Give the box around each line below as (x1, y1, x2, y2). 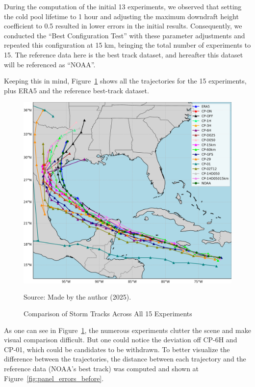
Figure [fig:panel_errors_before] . (4, 373, 104, 383)
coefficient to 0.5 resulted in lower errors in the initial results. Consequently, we (4, 21, 242, 31)
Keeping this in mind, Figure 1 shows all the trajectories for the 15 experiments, (4, 76, 247, 86)
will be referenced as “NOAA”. (4, 59, 96, 69)
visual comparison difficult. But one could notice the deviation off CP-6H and (4, 334, 237, 345)
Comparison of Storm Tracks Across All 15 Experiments (24, 308, 192, 319)
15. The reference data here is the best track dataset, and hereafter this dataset (4, 49, 243, 59)
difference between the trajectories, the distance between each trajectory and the (4, 354, 246, 364)
